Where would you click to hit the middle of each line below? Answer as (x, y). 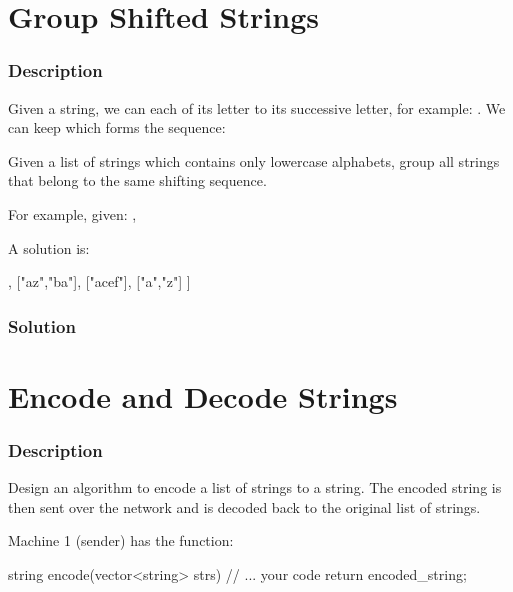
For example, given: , (72, 213)
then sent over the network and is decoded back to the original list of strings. (244, 506)
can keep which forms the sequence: (117, 127)
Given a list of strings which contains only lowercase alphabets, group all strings (254, 160)
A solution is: (49, 247)
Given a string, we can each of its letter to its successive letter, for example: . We (257, 107)
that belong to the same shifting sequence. (137, 180)
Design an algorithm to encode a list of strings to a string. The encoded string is (255, 487)
